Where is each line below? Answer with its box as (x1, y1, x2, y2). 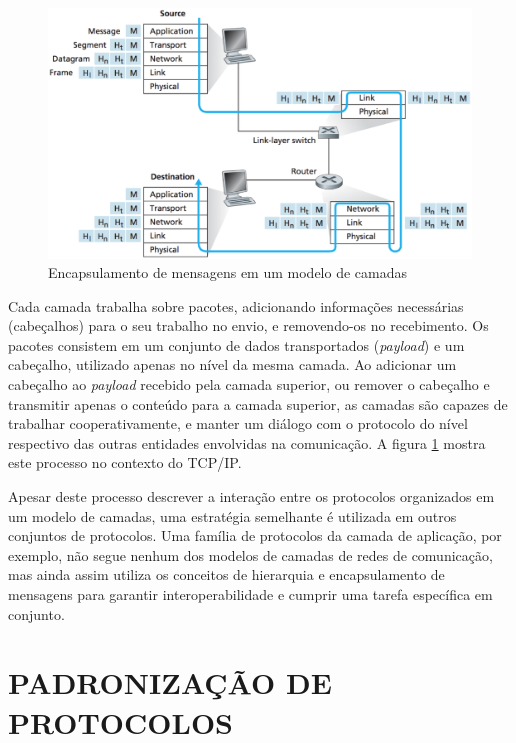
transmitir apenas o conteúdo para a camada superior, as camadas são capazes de (8, 393, 508, 414)
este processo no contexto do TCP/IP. (8, 452, 242, 473)
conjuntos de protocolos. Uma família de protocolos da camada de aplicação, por (8, 525, 502, 546)
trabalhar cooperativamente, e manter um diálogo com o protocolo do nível (8, 413, 468, 434)
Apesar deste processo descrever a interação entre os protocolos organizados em (8, 486, 495, 507)
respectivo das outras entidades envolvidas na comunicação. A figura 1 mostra (8, 432, 486, 453)
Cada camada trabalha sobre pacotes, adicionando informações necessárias (8, 295, 464, 316)
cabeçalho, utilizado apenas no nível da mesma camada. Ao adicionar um (8, 354, 457, 375)
